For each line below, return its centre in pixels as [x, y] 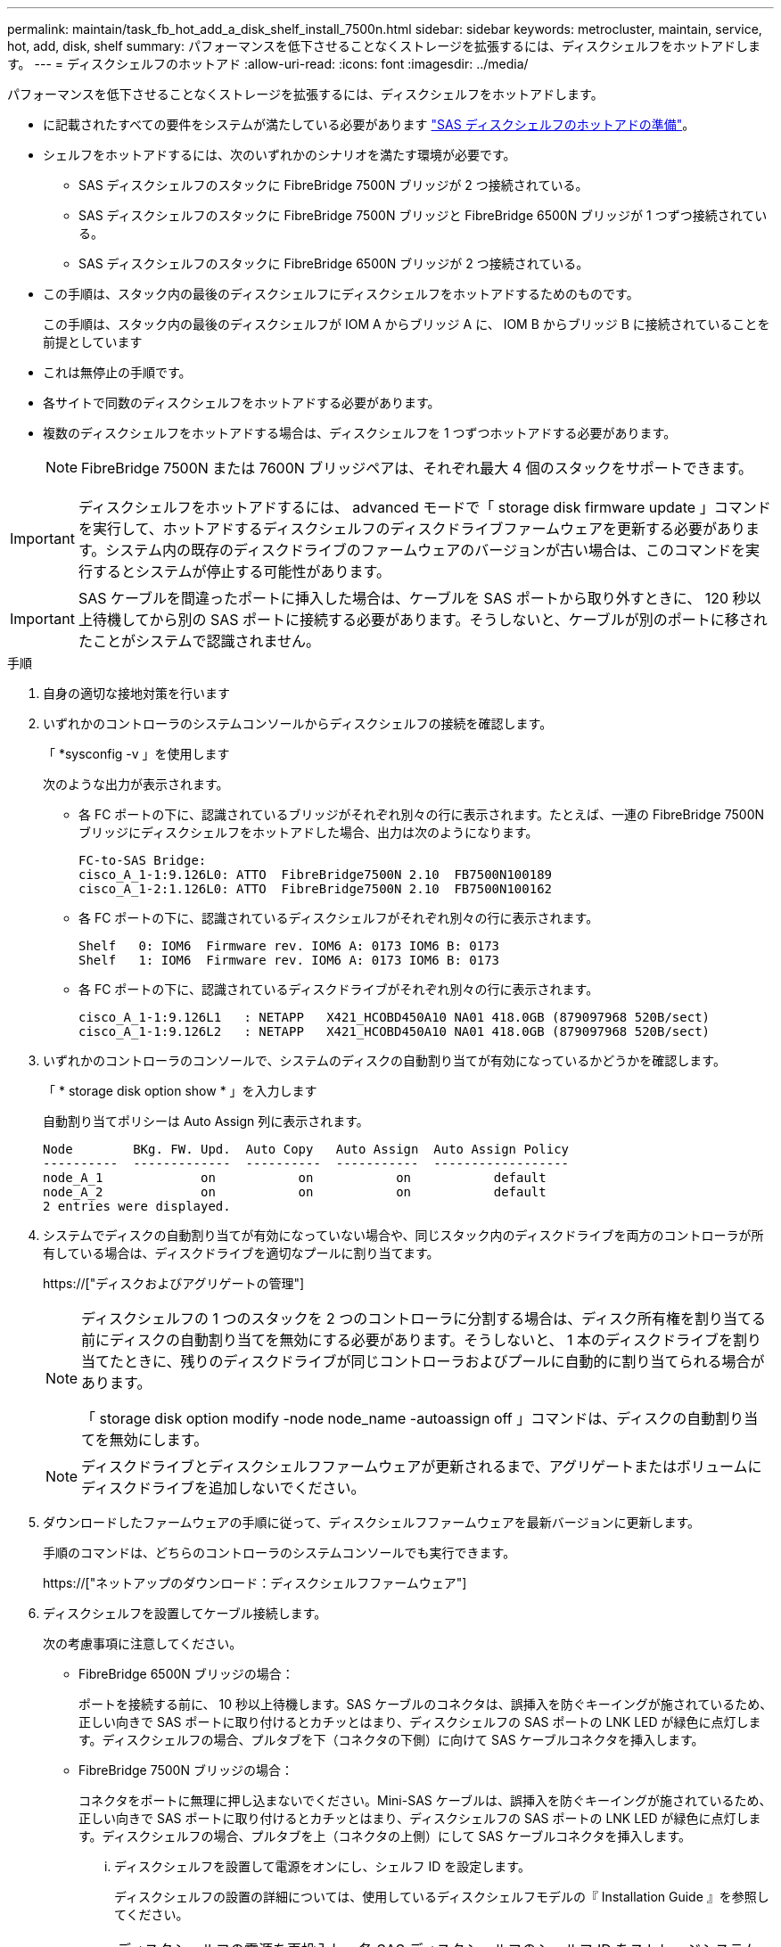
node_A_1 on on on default [295, 1178]
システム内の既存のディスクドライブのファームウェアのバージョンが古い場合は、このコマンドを [425, 550]
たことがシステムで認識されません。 [199, 641]
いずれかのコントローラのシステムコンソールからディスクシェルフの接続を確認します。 [298, 723]
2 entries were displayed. [137, 1206]
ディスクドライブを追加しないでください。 [223, 1488]
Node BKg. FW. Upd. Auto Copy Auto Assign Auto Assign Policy [306, 1149]
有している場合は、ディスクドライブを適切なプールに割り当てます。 [241, 1253]
